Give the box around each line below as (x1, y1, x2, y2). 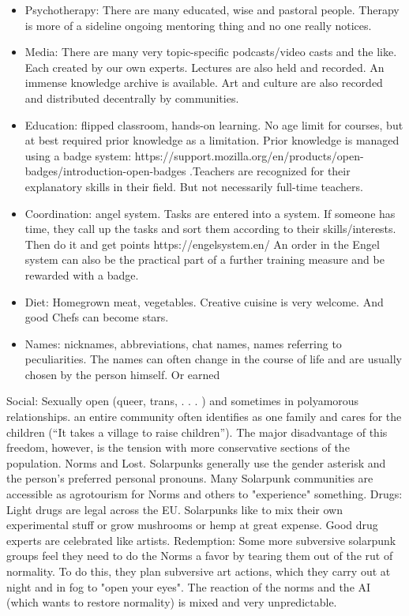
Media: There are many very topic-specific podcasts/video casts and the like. (24, 43, 397, 60)
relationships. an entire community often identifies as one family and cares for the (6, 408, 402, 425)
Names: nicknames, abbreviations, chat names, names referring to (24, 335, 342, 351)
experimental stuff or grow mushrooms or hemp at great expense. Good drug (6, 516, 378, 533)
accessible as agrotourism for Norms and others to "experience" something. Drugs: (6, 486, 403, 502)
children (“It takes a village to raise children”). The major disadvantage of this (6, 423, 388, 440)
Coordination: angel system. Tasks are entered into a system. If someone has (24, 205, 396, 221)
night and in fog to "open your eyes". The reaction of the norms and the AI (6, 578, 371, 595)
